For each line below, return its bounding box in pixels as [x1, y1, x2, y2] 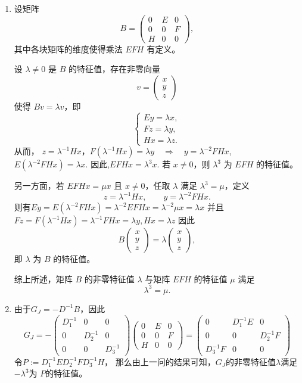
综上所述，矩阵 [14, 272, 73, 285]
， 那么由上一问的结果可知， [104, 355, 216, 368]
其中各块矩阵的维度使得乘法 [14, 42, 123, 55]
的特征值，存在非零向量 [68, 63, 160, 75]
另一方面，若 [14, 179, 64, 192]
